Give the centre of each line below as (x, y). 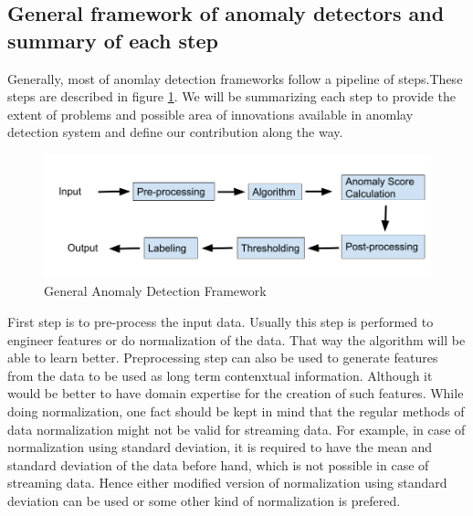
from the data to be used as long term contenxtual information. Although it (220, 375)
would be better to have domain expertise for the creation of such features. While (236, 393)
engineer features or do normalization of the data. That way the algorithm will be (236, 339)
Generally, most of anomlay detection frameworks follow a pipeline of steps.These (235, 78)
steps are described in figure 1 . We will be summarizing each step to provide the (231, 96)
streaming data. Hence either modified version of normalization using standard (227, 483)
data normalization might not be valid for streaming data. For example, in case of (236, 429)
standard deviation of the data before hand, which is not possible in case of (218, 464)
